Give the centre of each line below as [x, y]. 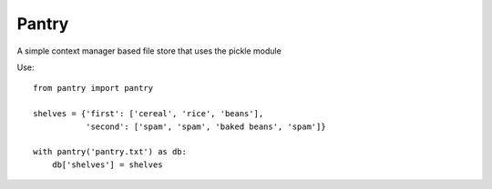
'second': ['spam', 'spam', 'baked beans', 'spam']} [206, 126]
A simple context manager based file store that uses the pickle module [149, 51]
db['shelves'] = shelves [107, 164]
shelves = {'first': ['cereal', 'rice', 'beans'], [149, 114]
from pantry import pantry [93, 88]
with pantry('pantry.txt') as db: [110, 152]
